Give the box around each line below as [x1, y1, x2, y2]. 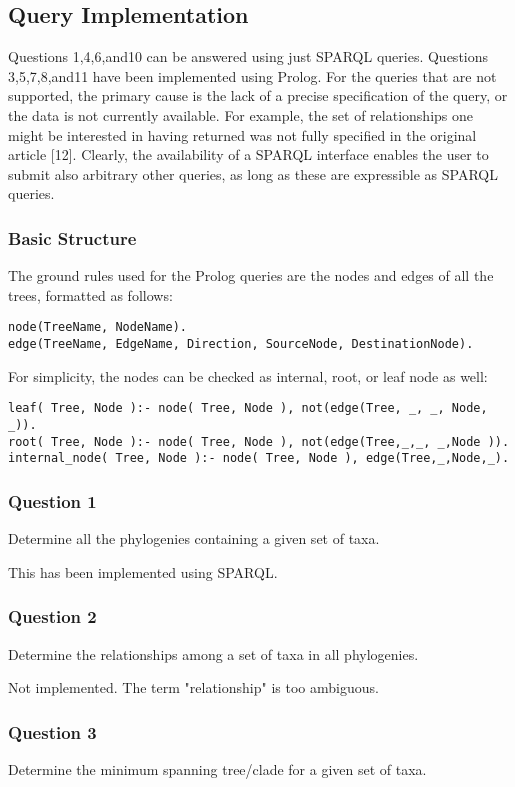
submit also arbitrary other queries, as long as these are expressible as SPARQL [8, 163, 498, 184]
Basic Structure [8, 225, 137, 250]
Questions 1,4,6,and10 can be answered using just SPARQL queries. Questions [8, 46, 489, 67]
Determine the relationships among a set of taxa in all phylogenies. [8, 643, 419, 664]
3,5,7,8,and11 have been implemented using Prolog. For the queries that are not [8, 65, 497, 86]
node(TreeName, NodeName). [8, 320, 187, 335]
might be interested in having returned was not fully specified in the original [8, 124, 477, 145]
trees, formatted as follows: [8, 284, 173, 305]
